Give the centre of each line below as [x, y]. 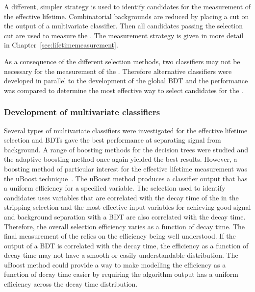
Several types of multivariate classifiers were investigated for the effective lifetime [126, 130]
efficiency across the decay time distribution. [71, 284]
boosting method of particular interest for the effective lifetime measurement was [126, 168]
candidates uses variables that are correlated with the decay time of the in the [121, 197]
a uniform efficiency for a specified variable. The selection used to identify [115, 188]
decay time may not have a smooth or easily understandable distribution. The [121, 255]
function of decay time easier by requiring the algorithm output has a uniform [121, 274]
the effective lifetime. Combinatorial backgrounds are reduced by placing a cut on [127, 16]
